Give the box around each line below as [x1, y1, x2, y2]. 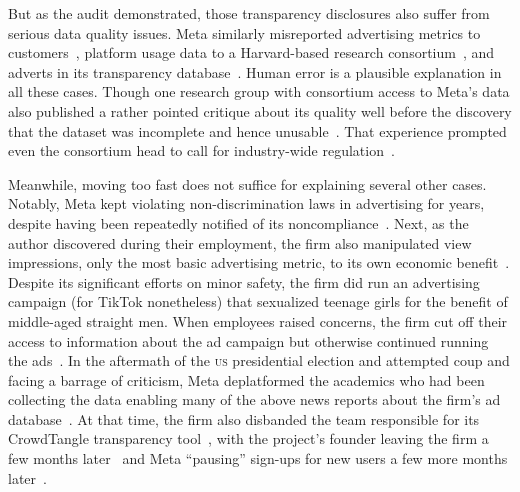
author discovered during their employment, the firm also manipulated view [8, 232, 472, 253]
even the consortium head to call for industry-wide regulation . [8, 140, 395, 161]
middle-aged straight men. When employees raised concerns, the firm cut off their [8, 310, 508, 331]
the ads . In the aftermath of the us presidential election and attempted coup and [8, 350, 510, 371]
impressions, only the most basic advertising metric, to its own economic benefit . [8, 252, 510, 273]
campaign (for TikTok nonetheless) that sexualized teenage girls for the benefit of [8, 291, 508, 312]
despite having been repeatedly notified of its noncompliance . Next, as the [8, 212, 469, 233]
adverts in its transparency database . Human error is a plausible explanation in [8, 61, 502, 82]
